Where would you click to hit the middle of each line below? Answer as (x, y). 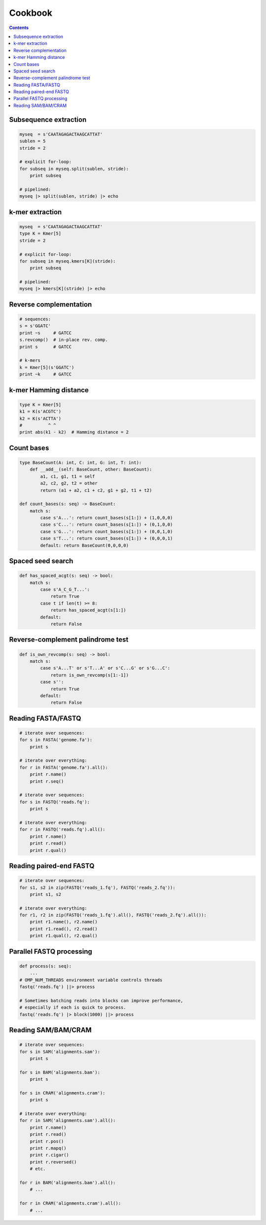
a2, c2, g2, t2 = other (69, 483)
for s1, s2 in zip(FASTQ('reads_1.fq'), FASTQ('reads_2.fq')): (98, 887)
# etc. (38, 1169)
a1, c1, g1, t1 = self (68, 476)
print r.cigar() (49, 1155)
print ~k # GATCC (46, 374)
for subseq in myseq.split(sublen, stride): (74, 169)
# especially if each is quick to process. (73, 1007)
